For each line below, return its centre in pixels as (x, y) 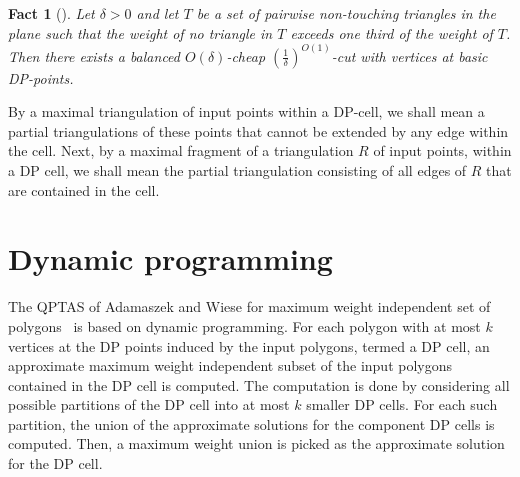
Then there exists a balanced (94, 55)
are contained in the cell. (84, 189)
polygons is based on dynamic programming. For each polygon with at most (244, 325)
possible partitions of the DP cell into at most (149, 404)
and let (157, 13)
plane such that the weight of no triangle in (140, 32)
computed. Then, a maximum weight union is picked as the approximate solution (256, 443)
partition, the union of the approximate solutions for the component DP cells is (251, 423)
